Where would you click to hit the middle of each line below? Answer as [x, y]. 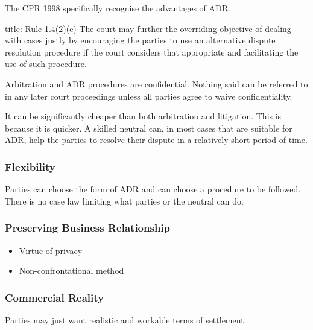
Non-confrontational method [71, 271]
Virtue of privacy [51, 250]
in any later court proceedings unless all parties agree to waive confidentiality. [149, 96]
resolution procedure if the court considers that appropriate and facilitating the [152, 52]
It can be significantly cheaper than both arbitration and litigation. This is [143, 116]
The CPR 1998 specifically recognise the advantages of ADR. [118, 8]
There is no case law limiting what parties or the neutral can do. [124, 201]
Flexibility [30, 166]
